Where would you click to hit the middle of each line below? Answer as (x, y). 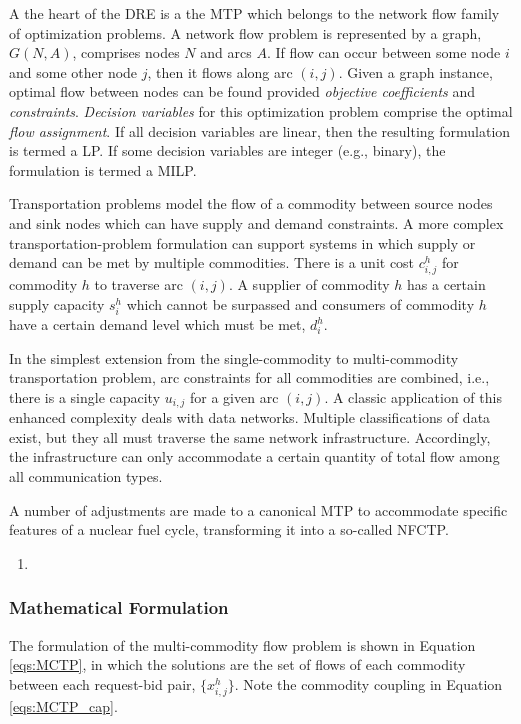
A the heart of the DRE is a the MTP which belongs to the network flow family (254, 13)
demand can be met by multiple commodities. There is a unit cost (212, 262)
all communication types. (86, 476)
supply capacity (57, 303)
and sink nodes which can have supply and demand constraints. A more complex (256, 222)
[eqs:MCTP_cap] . (63, 705)
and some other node (73, 71)
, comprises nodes (126, 52)
